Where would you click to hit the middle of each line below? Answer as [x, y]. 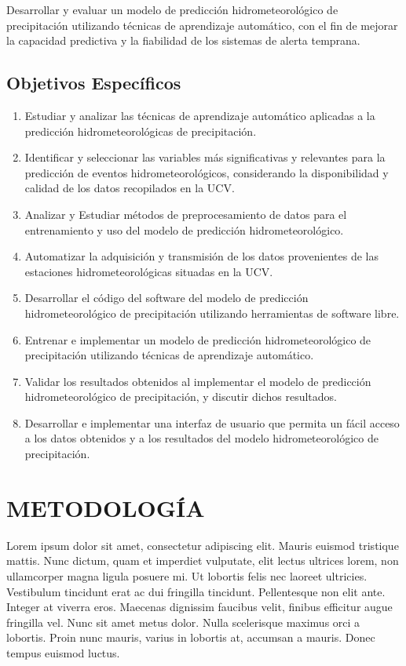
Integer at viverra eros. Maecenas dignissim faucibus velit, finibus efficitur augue [199, 607]
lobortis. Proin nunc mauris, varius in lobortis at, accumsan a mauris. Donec [191, 637]
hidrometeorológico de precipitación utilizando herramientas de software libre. [212, 313]
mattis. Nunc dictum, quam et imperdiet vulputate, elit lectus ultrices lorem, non [203, 560]
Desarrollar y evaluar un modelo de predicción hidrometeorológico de [172, 9]
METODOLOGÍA [106, 507]
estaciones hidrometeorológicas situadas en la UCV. [149, 271]
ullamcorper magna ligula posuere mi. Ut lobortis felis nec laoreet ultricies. [187, 575]
